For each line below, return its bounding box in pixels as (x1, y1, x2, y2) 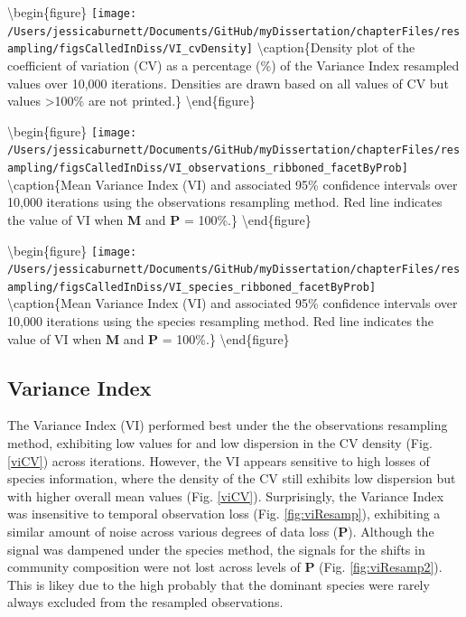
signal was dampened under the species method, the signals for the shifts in (7, 539, 425, 558)
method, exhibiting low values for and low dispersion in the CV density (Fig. (7, 434, 433, 453)
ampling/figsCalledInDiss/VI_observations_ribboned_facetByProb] (7, 162, 408, 175)
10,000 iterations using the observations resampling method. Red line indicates (7, 192, 443, 211)
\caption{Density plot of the (256, 38, 415, 57)
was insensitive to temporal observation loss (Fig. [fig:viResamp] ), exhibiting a (7, 504, 441, 523)
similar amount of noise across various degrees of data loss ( (7, 522, 339, 541)
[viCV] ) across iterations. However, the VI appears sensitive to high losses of (7, 451, 430, 470)
